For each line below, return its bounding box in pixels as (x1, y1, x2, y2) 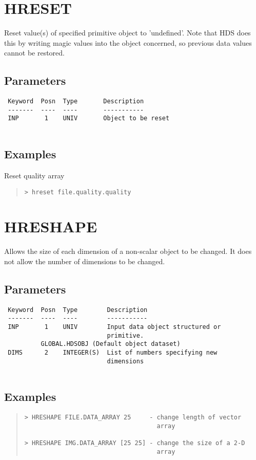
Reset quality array (4, 170, 65, 180)
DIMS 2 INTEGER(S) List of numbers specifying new (8, 348, 218, 356)
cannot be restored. (4, 47, 65, 58)
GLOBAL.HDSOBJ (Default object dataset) (41, 340, 181, 348)
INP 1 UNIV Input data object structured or (8, 323, 221, 331)
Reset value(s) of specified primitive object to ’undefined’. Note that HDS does (4, 27, 251, 38)
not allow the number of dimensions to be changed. (4, 255, 165, 266)
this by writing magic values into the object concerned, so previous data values (4, 37, 252, 48)
